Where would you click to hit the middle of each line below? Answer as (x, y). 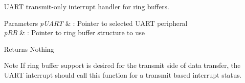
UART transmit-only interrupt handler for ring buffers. (87, 6)
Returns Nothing (29, 49)
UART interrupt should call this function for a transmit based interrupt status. (123, 74)
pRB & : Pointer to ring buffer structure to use (74, 32)
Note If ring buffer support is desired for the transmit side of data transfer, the (122, 65)
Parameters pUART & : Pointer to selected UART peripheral (96, 23)
